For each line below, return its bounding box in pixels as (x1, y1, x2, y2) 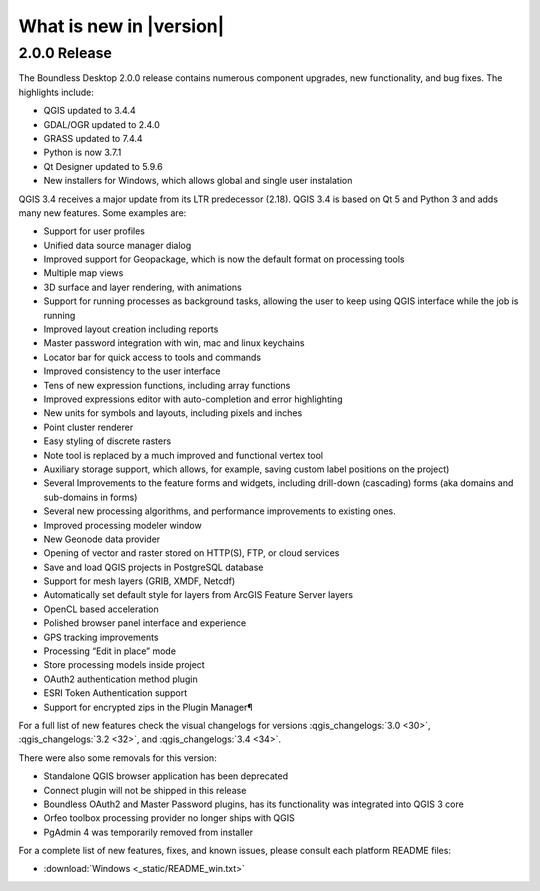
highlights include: (18, 86, 95, 98)
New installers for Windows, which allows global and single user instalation (43, 175, 353, 187)
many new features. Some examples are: (18, 206, 187, 219)
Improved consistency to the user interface (43, 365, 221, 377)
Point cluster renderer (43, 421, 134, 433)
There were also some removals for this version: (18, 751, 217, 764)
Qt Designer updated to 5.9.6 (43, 160, 164, 172)
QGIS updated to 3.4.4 (43, 105, 137, 117)
